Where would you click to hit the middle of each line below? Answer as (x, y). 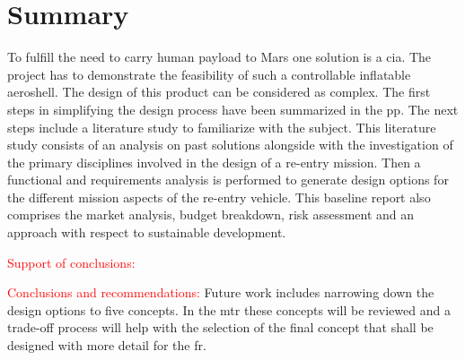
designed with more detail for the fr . (107, 345)
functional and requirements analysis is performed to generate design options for (228, 180)
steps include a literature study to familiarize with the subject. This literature (222, 127)
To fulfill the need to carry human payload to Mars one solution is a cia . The (219, 57)
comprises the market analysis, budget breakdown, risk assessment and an (211, 214)
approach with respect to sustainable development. (147, 232)
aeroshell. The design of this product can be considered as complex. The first (219, 92)
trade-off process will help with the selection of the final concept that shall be (220, 327)
